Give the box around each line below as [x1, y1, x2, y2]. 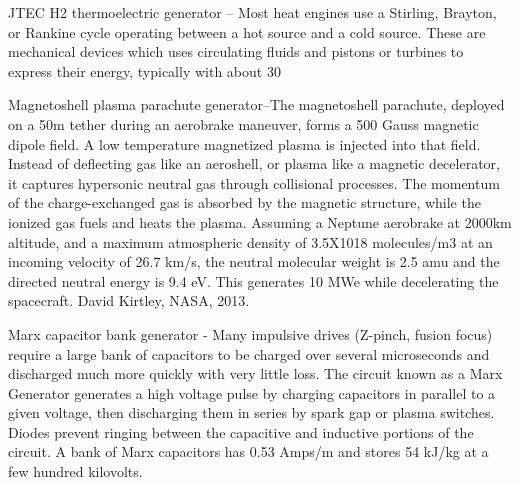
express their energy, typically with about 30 [8, 60, 281, 81]
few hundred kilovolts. [8, 461, 143, 482]
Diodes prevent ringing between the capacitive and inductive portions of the [8, 421, 474, 442]
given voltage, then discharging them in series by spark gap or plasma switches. [8, 402, 495, 423]
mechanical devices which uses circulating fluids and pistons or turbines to [8, 41, 464, 62]
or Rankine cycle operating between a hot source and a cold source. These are [8, 21, 486, 42]
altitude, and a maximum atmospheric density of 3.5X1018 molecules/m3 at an [8, 231, 493, 252]
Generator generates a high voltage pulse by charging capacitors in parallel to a [8, 382, 496, 403]
